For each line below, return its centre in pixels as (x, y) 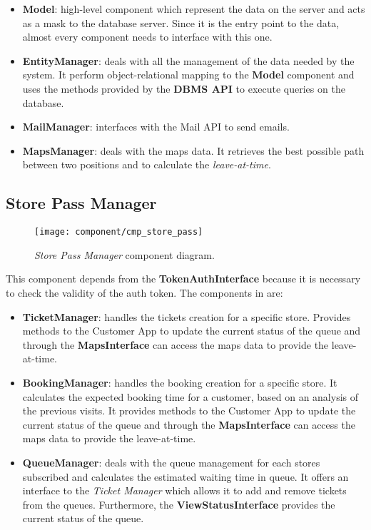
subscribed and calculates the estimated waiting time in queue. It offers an (185, 476)
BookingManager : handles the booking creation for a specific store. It (180, 382)
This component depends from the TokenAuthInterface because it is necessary (183, 279)
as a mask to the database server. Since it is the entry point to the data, (181, 22)
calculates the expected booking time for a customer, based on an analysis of (190, 396)
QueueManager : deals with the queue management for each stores (171, 462)
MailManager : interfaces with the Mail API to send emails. (156, 127)
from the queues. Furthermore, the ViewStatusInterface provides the (179, 504)
